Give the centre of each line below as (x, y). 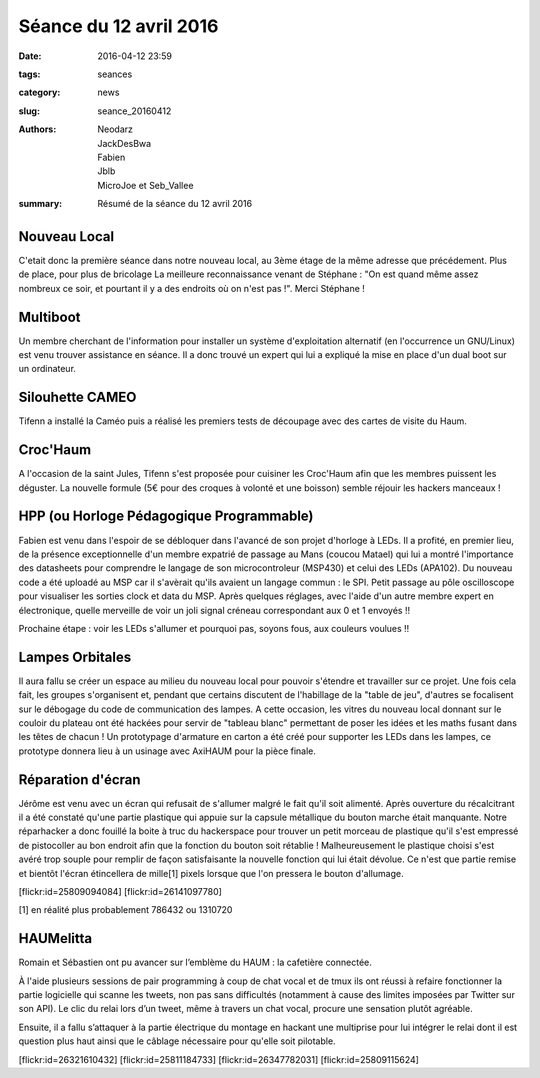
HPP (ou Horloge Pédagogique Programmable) (166, 516)
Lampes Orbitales (75, 656)
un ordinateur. (47, 369)
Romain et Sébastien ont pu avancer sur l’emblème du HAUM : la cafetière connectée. (195, 962)
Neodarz (115, 129)
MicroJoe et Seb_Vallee (145, 185)
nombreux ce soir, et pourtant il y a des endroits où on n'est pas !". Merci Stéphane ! (191, 288)
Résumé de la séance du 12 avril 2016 (175, 204)
